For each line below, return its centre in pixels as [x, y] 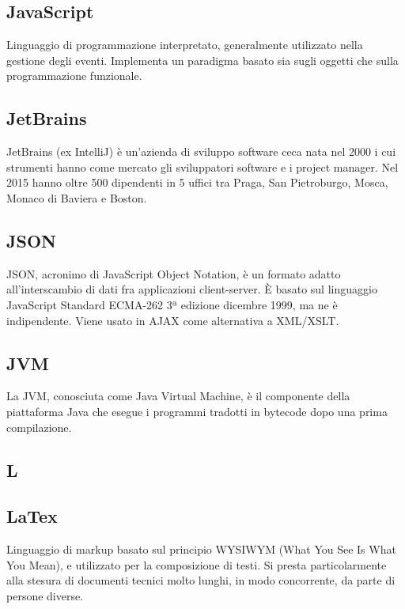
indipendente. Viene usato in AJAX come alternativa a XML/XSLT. [173, 320]
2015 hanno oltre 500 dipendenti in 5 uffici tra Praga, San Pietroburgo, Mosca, [197, 182]
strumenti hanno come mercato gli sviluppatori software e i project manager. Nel [202, 166]
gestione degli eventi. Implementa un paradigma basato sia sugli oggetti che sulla [202, 60]
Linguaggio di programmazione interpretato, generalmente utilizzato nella [185, 45]
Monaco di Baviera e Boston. [77, 197]
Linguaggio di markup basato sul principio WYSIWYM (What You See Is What [201, 549]
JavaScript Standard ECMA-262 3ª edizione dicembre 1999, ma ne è [172, 304]
